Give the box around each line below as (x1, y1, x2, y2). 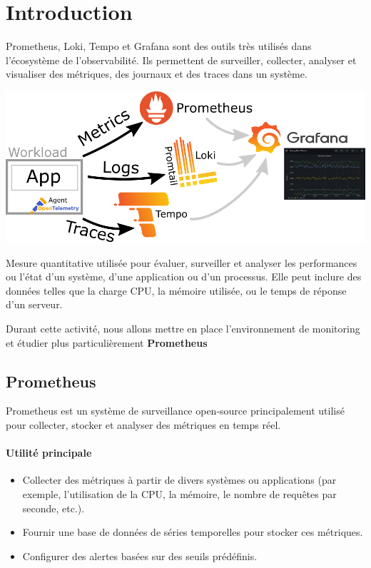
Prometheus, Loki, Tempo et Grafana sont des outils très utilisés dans (6, 39, 312, 54)
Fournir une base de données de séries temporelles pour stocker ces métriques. (22, 524, 363, 539)
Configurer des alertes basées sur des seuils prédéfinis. (22, 548, 258, 563)
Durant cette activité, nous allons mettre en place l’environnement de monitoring (6, 321, 360, 336)
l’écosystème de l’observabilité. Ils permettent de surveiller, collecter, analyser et (6, 52, 357, 67)
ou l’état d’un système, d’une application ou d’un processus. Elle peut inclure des (6, 269, 362, 284)
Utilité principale (6, 445, 92, 460)
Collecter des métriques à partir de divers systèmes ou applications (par (22, 472, 337, 487)
